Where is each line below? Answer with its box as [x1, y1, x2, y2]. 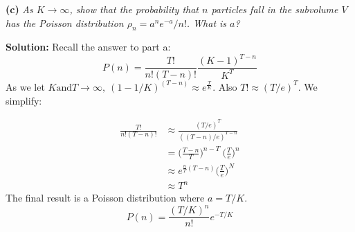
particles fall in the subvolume [211, 2, 338, 16]
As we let [6, 79, 45, 93]
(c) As [6, 2, 33, 16]
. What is [186, 15, 227, 30]
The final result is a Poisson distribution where [6, 190, 205, 205]
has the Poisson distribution [6, 15, 124, 30]
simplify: [6, 93, 42, 107]
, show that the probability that [69, 2, 199, 16]
